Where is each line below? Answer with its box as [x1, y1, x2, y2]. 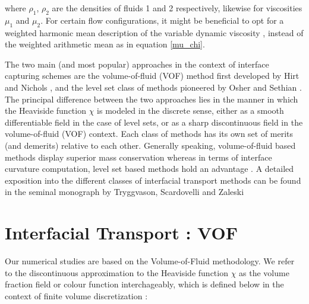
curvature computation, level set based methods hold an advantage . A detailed [5, 162, 294, 175]
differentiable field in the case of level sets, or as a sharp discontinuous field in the [5, 116, 303, 128]
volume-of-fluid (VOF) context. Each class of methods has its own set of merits [5, 127, 294, 140]
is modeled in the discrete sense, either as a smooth [97, 104, 284, 117]
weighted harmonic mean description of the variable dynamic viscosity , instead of [5, 26, 304, 39]
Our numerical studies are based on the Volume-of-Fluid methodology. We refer [5, 255, 295, 267]
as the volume [239, 266, 289, 279]
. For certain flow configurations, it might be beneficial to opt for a [40, 14, 284, 26]
